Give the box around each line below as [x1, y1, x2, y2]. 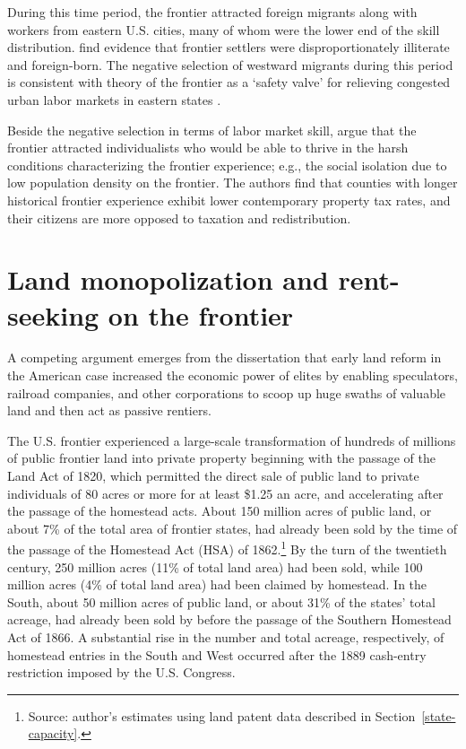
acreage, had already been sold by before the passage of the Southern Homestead [7, 610, 452, 629]
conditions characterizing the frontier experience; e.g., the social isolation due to [7, 155, 447, 174]
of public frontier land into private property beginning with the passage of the [7, 449, 436, 467]
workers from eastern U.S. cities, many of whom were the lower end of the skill [7, 20, 440, 39]
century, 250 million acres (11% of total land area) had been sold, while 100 [7, 557, 423, 576]
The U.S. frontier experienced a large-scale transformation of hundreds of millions [7, 431, 456, 449]
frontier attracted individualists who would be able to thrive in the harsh [7, 138, 409, 157]
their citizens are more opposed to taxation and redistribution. [7, 208, 351, 227]
